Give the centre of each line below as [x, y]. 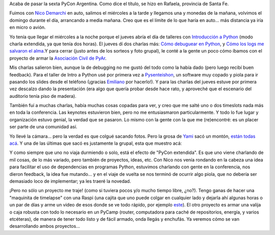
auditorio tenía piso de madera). [43, 96]
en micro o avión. [28, 28]
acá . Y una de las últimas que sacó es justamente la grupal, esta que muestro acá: [96, 143]
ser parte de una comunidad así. [43, 127]
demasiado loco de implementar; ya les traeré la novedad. [70, 181]
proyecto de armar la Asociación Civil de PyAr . [58, 58]
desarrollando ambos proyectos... [45, 226]
